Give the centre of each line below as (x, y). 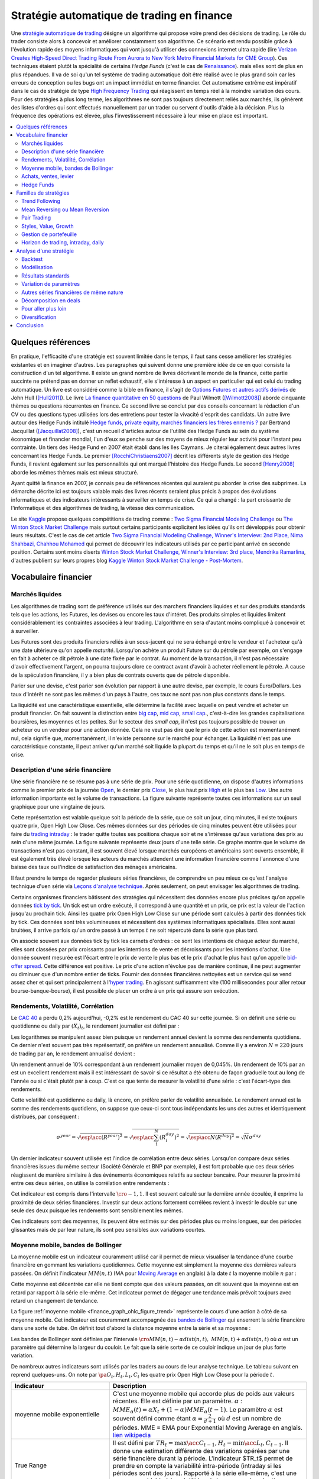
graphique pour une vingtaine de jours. (58, 806)
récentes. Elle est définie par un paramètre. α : (177, 1401)
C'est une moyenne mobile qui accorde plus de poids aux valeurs (204, 1394)
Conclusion (30, 325)
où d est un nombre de (250, 1419)
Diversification (39, 317)
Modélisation (37, 267)
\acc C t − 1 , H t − (209, 1444)
